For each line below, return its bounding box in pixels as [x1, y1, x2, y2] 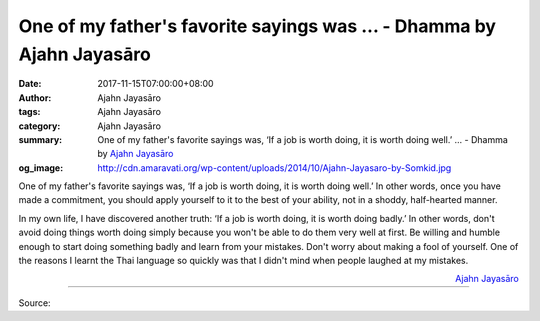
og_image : [18, 161, 64, 174]
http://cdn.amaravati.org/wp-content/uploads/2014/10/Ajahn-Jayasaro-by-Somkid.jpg [97, 161, 452, 174]
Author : [18, 91, 52, 104]
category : [18, 120, 61, 132]
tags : [18, 106, 41, 118]
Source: [18, 296, 51, 309]
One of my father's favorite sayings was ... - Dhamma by [18, 15, 497, 37]
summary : [18, 133, 63, 145]
